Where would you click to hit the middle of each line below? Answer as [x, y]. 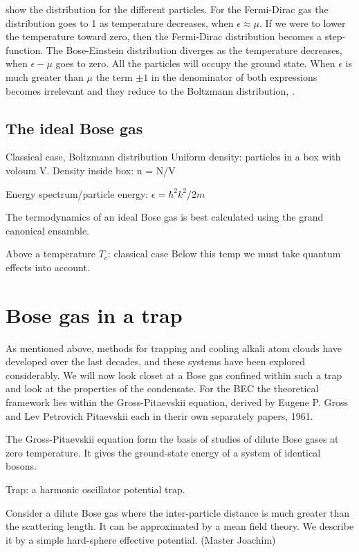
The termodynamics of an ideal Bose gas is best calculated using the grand [165, 217]
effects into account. [48, 267]
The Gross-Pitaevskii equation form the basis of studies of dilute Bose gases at [172, 439]
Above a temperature [50, 254]
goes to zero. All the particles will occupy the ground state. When [195, 63]
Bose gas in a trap [94, 314]
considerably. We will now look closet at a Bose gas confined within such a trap [174, 375]
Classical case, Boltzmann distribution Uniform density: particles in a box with [173, 157]
